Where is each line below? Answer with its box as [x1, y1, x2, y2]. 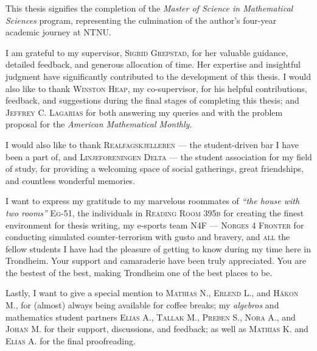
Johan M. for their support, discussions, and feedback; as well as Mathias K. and [5, 322, 308, 335]
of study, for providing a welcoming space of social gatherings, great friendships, [5, 162, 304, 175]
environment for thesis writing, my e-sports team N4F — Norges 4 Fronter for [5, 218, 304, 231]
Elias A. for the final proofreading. [5, 334, 136, 347]
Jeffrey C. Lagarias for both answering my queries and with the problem [5, 105, 283, 118]
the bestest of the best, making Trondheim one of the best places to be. [5, 266, 273, 278]
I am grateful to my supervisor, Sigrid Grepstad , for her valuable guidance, [5, 46, 288, 58]
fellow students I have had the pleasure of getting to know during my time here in [5, 242, 311, 255]
